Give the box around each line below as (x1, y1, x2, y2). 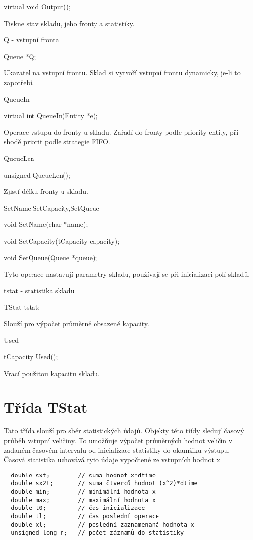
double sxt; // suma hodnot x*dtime (11, 472, 156, 479)
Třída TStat (4, 397, 88, 417)
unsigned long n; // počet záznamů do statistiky (11, 529, 184, 537)
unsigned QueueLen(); (4, 169, 70, 180)
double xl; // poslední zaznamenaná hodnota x (11, 521, 194, 528)
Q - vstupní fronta (4, 34, 59, 45)
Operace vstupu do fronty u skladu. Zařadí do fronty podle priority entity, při (4, 127, 239, 137)
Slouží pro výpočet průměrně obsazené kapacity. (4, 318, 149, 328)
